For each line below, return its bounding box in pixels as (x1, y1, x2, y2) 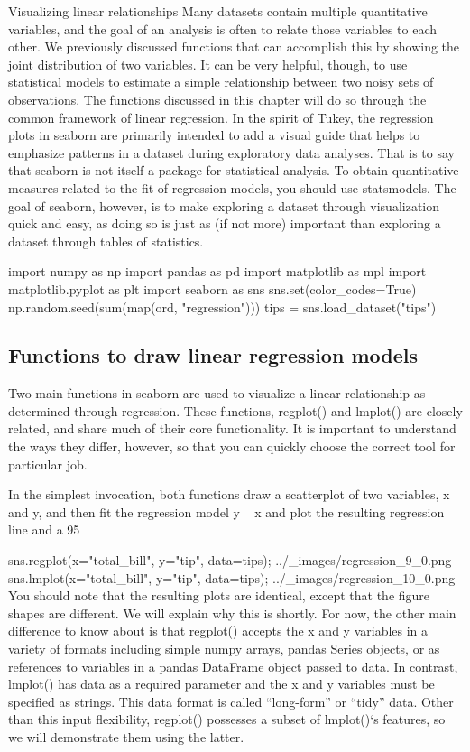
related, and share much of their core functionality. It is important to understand (8, 419, 456, 438)
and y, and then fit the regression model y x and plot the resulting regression (8, 502, 445, 521)
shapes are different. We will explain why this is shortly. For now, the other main (8, 603, 456, 622)
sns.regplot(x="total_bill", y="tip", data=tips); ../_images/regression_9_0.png (8, 551, 452, 570)
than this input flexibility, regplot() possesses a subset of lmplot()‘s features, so (8, 710, 446, 729)
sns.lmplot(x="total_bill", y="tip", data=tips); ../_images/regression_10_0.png (8, 568, 456, 587)
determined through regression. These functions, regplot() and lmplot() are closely (8, 401, 463, 420)
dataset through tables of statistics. (8, 231, 204, 250)
